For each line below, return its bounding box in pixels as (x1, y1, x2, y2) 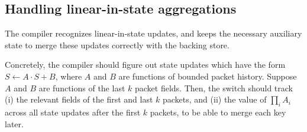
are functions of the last (38, 81, 125, 94)
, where (55, 70, 82, 82)
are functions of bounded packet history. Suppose (118, 70, 297, 82)
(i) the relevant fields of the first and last (5, 93, 153, 105)
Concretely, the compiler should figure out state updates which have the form (5, 58, 286, 71)
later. (5, 117, 24, 130)
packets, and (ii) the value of (162, 93, 267, 105)
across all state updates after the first (5, 105, 141, 118)
